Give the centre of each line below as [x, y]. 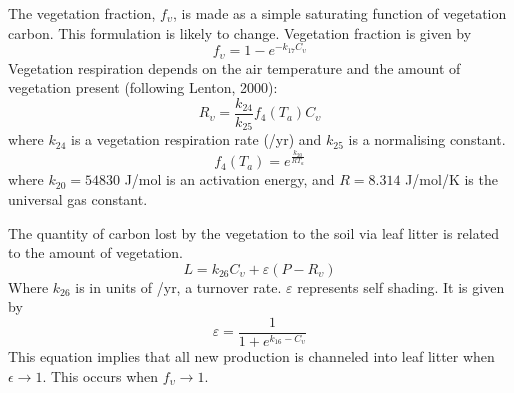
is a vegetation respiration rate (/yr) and [196, 139]
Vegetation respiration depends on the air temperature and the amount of [234, 67]
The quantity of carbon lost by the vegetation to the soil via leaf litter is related [254, 232]
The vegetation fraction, [82, 13]
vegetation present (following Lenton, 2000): [143, 87]
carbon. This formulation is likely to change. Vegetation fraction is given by [240, 32]
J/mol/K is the [451, 179]
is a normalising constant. [427, 139]
